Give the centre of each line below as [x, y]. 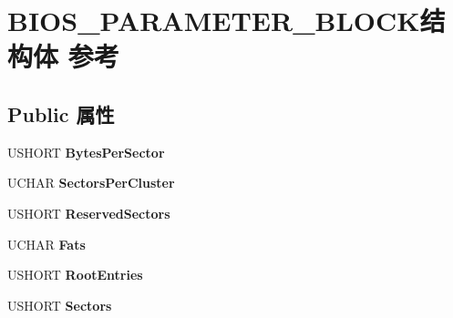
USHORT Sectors [60, 305]
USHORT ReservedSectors [89, 213]
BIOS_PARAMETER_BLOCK [214, 21]
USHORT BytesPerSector [86, 152]
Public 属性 [61, 113]
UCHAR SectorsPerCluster [91, 183]
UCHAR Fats [46, 244]
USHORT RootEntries [75, 275]
